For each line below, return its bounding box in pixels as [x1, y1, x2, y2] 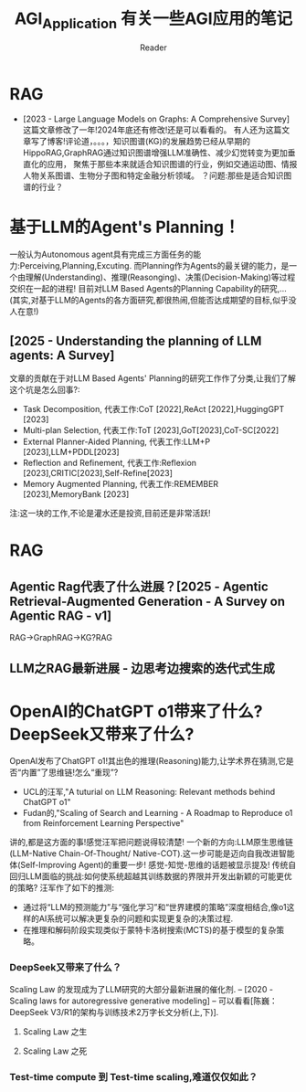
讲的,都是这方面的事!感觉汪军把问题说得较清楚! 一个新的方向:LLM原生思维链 [9, 837, 294, 848]
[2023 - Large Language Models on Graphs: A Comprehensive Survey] [22, 113, 290, 124]
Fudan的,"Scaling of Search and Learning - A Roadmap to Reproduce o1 [22, 808, 293, 819]
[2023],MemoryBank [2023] [22, 489, 130, 500]
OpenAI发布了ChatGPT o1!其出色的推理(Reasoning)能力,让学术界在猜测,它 [9, 756, 286, 767]
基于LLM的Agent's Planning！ [9, 217, 240, 238]
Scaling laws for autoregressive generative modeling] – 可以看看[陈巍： [9, 995, 278, 1006]
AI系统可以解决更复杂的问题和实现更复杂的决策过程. [38, 913, 234, 924]
